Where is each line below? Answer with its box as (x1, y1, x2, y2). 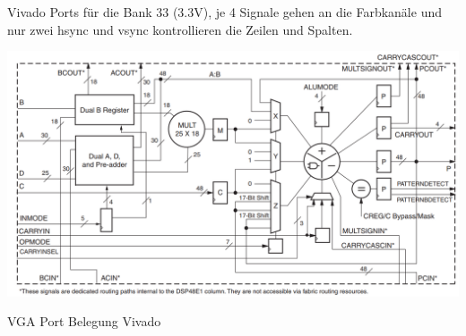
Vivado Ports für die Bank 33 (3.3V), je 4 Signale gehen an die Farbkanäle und (7, 3, 442, 21)
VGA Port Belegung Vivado (7, 312, 161, 331)
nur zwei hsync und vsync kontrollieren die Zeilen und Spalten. (7, 20, 353, 38)
